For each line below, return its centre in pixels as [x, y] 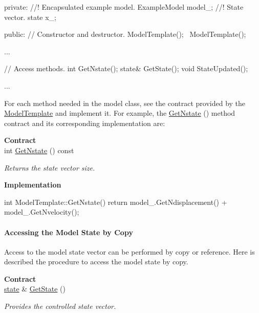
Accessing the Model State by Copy [69, 232]
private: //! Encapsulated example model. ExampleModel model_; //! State [124, 7]
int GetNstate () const [39, 150]
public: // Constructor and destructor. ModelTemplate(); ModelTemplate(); [125, 34]
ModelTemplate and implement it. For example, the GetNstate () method [120, 113]
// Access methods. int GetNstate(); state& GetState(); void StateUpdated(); [126, 68]
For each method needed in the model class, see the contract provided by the [125, 103]
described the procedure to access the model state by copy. [96, 262]
